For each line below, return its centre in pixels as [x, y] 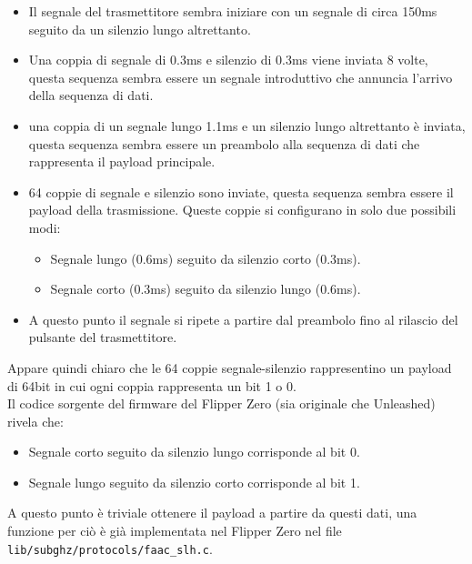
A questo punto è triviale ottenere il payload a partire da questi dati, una [212, 513]
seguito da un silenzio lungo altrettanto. [140, 29]
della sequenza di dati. [91, 95]
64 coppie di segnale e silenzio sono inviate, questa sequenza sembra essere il [241, 191]
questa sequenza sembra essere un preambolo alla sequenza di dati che [224, 143]
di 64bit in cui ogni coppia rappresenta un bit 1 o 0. [152, 385]
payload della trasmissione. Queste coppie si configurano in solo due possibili [242, 210]
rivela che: [35, 421]
